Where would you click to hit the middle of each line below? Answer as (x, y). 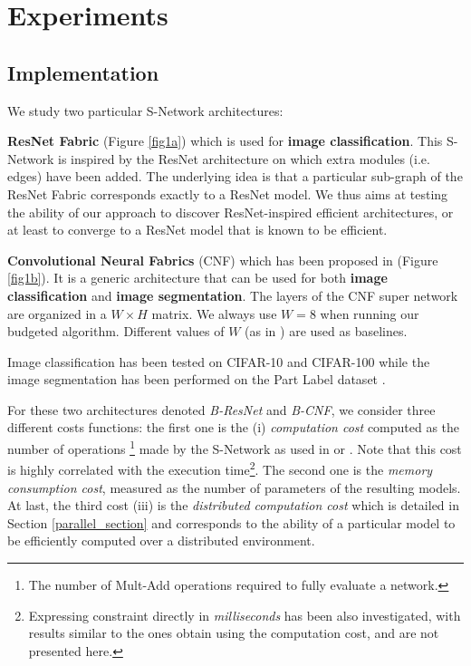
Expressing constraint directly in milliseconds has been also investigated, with (245, 615)
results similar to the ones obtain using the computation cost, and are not (234, 633)
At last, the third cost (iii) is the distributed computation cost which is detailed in (233, 505)
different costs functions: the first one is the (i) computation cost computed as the (234, 427)
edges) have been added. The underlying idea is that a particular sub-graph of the (235, 176)
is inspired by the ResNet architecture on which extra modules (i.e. (244, 158)
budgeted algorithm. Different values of (116, 331)
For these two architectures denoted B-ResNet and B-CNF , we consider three (221, 409)
